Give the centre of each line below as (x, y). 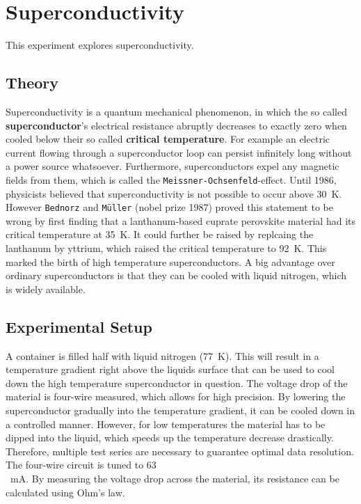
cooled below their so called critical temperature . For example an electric (168, 139)
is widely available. (46, 289)
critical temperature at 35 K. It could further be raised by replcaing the (160, 234)
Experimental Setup (79, 326)
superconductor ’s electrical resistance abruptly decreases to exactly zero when (176, 125)
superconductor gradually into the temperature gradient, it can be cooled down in (180, 410)
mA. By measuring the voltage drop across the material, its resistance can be (175, 478)
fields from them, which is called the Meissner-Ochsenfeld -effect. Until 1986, (171, 179)
